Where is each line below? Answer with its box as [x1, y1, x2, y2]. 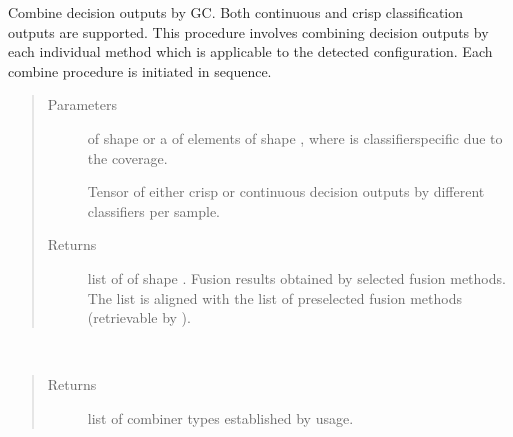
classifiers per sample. [87, 200, 220, 221]
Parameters [47, 94, 117, 115]
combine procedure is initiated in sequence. [8, 60, 272, 81]
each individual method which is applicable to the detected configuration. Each [8, 41, 493, 62]
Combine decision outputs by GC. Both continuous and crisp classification [8, 2, 464, 22]
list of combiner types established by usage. [87, 407, 354, 428]
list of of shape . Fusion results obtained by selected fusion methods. [87, 267, 506, 288]
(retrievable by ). [87, 307, 191, 328]
